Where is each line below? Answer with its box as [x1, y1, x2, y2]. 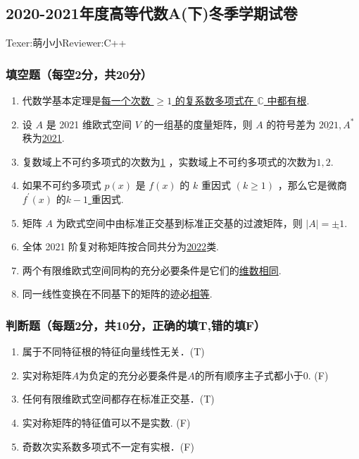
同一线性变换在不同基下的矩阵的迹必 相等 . [22, 286, 213, 301]
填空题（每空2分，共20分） [6, 65, 153, 82]
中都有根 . [267, 93, 310, 108]
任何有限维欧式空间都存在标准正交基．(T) [22, 391, 215, 406]
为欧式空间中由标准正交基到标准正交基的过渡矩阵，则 [56, 215, 303, 230]
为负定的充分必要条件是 [79, 367, 188, 382]
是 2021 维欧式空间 [46, 116, 132, 131]
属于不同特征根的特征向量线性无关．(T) [22, 344, 205, 359]
